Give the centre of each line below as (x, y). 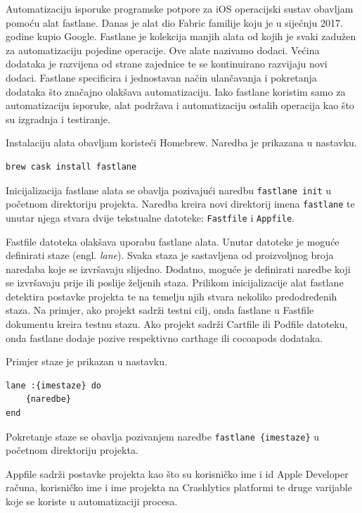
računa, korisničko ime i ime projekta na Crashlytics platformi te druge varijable (179, 487)
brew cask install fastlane (71, 166)
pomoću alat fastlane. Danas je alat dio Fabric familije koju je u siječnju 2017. (174, 22)
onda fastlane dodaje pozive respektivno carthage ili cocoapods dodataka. (164, 337)
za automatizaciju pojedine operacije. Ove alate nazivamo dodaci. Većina (163, 50)
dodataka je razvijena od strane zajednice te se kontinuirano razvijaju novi (167, 64)
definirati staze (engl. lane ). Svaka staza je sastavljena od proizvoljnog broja (170, 255)
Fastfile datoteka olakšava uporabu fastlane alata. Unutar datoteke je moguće (173, 241)
